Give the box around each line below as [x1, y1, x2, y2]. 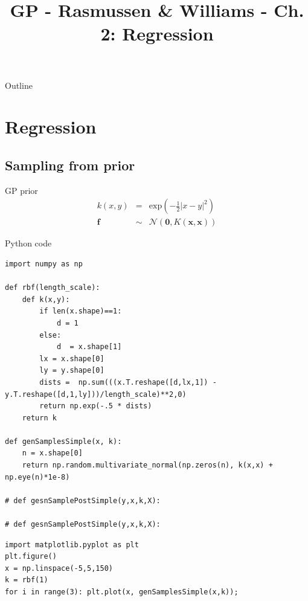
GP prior [5, 184, 38, 196]
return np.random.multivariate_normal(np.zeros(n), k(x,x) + [22, 461, 273, 470]
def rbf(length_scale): [5, 283, 100, 292]
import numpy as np [5, 259, 83, 268]
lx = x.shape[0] [39, 354, 104, 363]
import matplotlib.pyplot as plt [5, 540, 139, 549]
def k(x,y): [22, 295, 70, 304]
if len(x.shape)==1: [39, 307, 122, 316]
